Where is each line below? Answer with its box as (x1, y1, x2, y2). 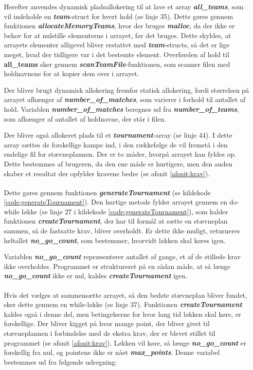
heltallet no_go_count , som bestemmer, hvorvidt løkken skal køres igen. (4, 235, 226, 245)
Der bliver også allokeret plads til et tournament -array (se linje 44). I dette (4, 130, 233, 140)
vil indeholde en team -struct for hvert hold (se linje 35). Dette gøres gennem (4, 11, 233, 21)
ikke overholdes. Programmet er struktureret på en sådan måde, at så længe (4, 261, 231, 271)
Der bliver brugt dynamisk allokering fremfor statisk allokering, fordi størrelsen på (4, 84, 249, 95)
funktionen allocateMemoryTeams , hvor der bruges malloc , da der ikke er (4, 21, 235, 31)
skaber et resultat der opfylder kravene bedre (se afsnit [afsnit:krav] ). (4, 168, 210, 178)
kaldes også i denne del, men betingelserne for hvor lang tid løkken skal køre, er (4, 308, 241, 319)
